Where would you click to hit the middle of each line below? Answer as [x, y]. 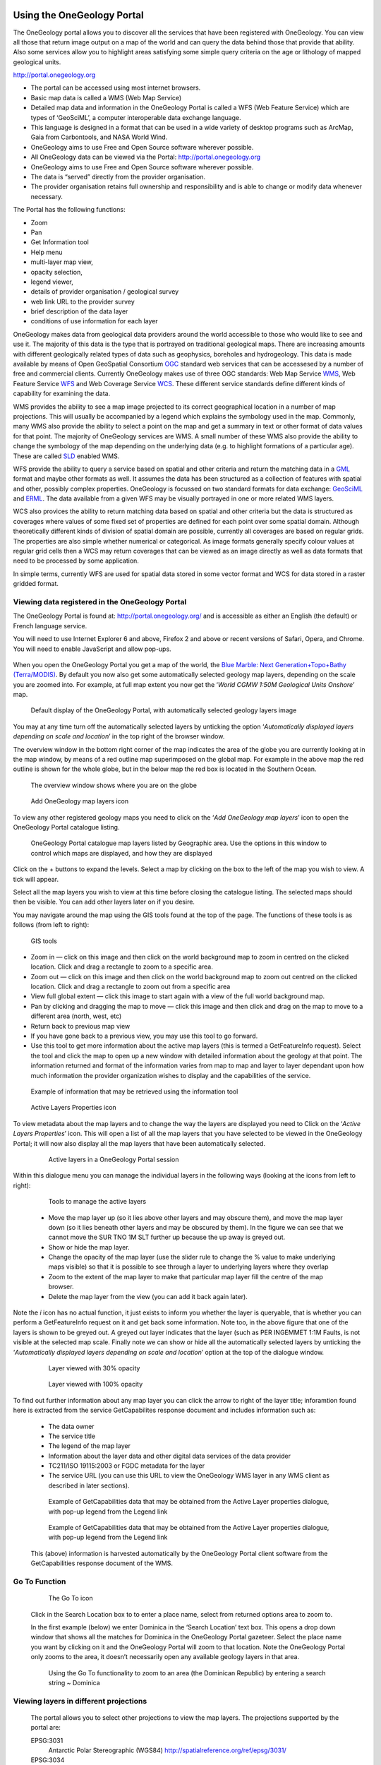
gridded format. [36, 584]
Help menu [47, 252]
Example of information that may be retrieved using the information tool [134, 1091]
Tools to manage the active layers [97, 1202]
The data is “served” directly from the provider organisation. [118, 176]
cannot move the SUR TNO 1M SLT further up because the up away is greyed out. [167, 1237]
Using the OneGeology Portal [78, 15]
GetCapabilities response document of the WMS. [102, 1563]
